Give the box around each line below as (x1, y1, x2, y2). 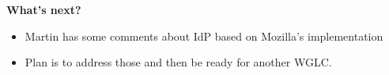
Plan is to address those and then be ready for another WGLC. (25, 54, 332, 70)
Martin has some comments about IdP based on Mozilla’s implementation (25, 27, 383, 44)
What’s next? (6, 2, 81, 17)
